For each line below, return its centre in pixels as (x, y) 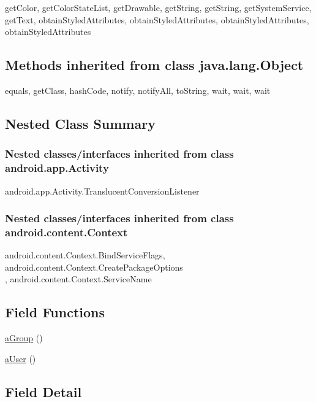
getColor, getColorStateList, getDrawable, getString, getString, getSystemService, (158, 7)
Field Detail (43, 391)
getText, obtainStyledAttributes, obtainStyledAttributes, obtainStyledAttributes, (157, 19)
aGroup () (24, 338)
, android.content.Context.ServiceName (78, 279)
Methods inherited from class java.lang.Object (154, 65)
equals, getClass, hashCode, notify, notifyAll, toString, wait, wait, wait (138, 90)
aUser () (21, 358)
